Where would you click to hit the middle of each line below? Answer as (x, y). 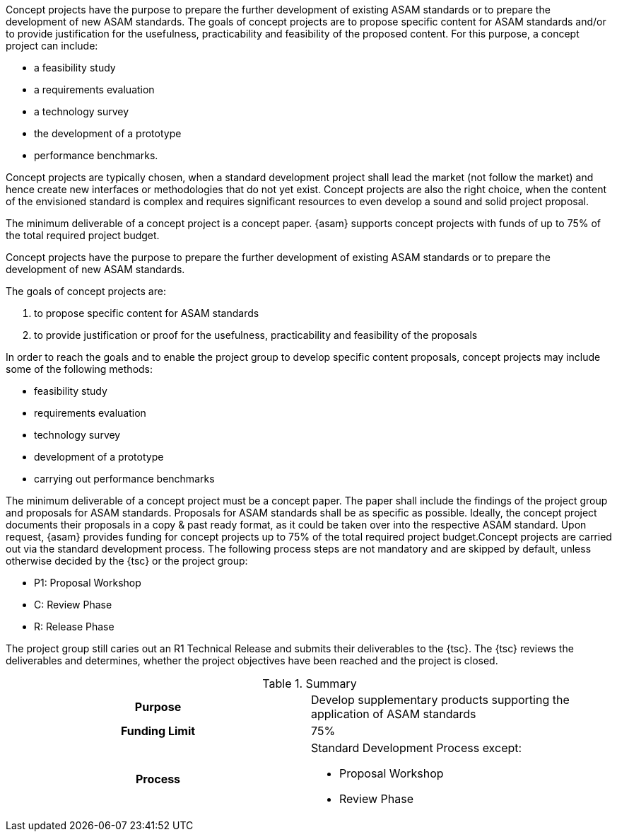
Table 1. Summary (310, 683)
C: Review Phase (73, 605)
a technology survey (82, 111)
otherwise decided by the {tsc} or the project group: (127, 561)
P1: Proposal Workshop (88, 583)
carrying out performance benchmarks (124, 479)
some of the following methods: (80, 369)
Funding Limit (158, 731)
